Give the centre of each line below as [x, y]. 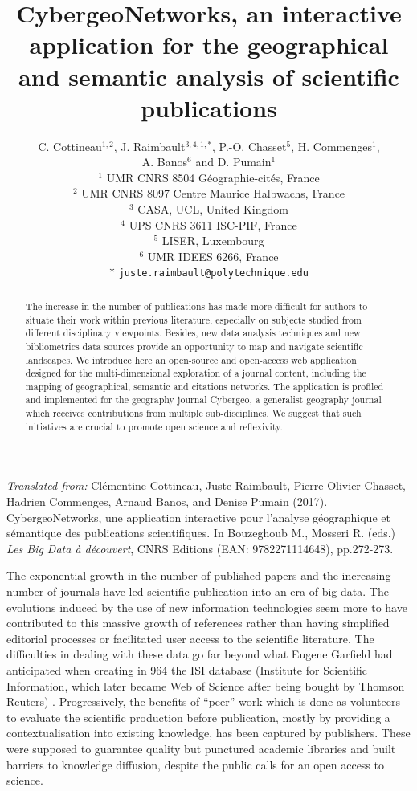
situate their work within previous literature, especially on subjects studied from [193, 319]
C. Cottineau [70, 146]
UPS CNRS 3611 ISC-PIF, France [213, 224]
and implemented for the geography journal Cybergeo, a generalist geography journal [203, 400]
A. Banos [165, 162]
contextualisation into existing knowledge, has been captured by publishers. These [208, 733]
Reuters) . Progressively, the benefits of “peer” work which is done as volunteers [203, 701]
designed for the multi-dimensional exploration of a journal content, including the [196, 373]
